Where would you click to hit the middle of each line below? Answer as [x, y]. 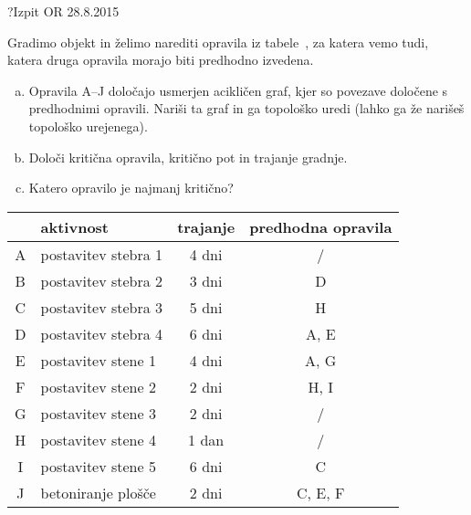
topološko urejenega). [88, 126]
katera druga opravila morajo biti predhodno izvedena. [161, 60]
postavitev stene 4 [98, 439]
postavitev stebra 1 [102, 254]
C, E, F [321, 492]
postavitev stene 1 [98, 360]
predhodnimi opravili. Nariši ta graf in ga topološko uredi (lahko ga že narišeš [246, 108]
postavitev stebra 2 [102, 280]
